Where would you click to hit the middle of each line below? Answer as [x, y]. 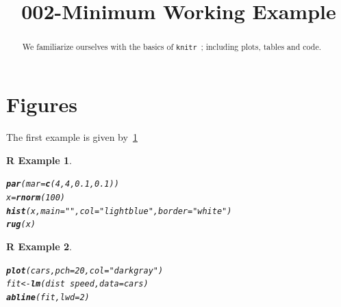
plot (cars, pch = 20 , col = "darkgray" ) [85, 270]
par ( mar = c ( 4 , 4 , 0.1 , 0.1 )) [63, 184]
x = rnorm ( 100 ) [36, 198]
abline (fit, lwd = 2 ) [48, 297]
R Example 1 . [39, 160]
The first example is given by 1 [72, 137]
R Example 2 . [39, 246]
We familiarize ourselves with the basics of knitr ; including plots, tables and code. [172, 47]
